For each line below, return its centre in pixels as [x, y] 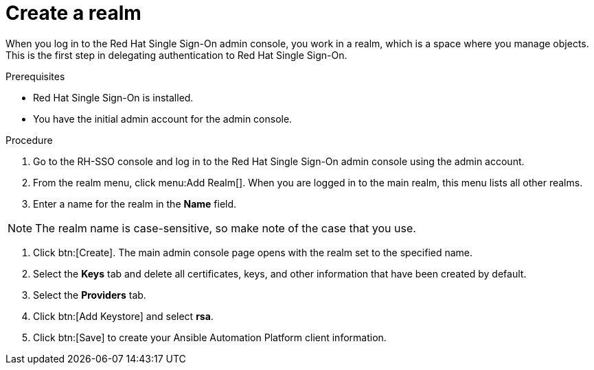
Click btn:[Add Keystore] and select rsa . [123, 316]
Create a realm [73, 13]
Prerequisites [35, 76]
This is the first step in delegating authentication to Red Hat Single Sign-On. [176, 55]
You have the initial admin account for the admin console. [163, 119]
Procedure [29, 140]
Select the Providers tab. [90, 295]
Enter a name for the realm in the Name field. [135, 203]
